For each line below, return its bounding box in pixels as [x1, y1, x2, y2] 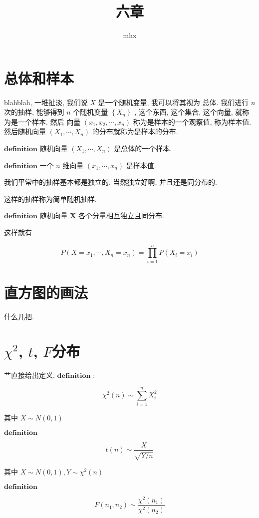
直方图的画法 [4, 282, 88, 302]
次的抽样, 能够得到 [4, 107, 64, 117]
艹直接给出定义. [4, 369, 55, 380]
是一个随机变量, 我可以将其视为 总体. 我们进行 [98, 97, 249, 107]
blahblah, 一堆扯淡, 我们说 [4, 97, 88, 107]
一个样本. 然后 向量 [17, 116, 81, 127]
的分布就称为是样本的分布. [92, 126, 178, 137]
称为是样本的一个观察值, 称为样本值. [133, 116, 252, 127]
